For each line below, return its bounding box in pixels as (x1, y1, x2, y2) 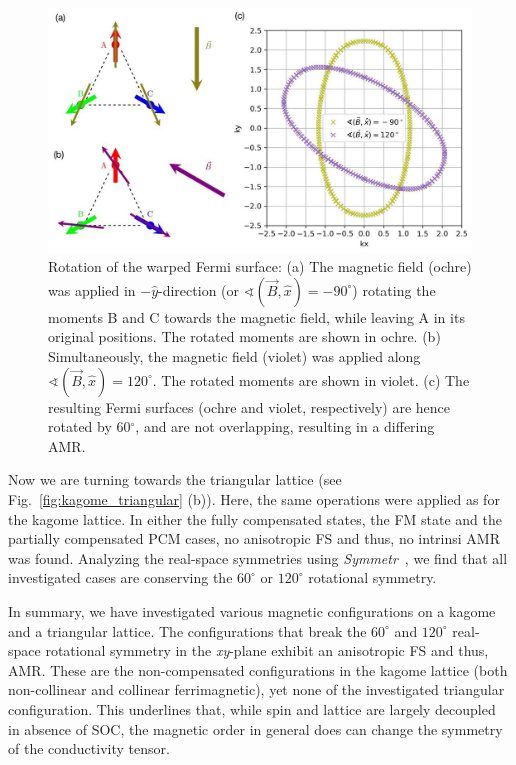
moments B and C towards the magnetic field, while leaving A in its (48, 306, 465, 327)
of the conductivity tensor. (8, 738, 170, 759)
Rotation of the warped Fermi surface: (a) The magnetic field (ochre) (48, 256, 472, 277)
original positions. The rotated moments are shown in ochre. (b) (48, 326, 441, 347)
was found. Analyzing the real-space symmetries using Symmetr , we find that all (8, 547, 508, 568)
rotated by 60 (48, 416, 131, 437)
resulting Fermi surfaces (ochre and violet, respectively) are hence (48, 396, 451, 417)
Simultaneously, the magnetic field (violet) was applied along (48, 346, 421, 367)
